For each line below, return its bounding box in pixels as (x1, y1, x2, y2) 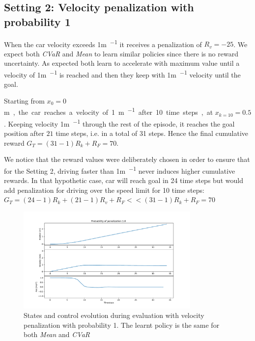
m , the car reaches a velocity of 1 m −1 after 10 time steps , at (4, 105, 213, 117)
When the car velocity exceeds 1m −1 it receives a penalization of (4, 37, 202, 49)
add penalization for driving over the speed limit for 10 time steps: (4, 184, 204, 195)
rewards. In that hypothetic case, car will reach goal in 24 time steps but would (4, 175, 243, 185)
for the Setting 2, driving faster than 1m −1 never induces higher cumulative (4, 164, 235, 176)
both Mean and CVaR (24, 329, 90, 340)
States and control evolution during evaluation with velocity (24, 310, 204, 320)
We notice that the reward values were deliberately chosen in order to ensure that (4, 154, 250, 164)
